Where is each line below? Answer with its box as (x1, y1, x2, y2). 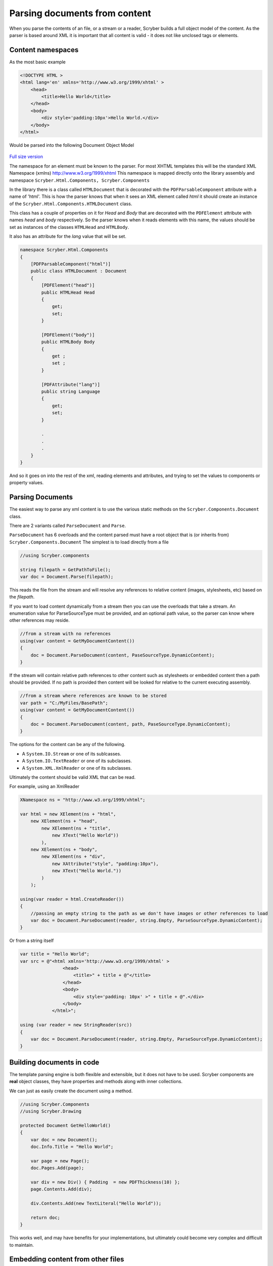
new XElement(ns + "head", (30, 818, 98, 824)
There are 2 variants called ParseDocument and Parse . (9, 523, 126, 529)
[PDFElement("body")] (41, 332, 95, 338)
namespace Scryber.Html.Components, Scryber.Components (9, 177, 150, 183)
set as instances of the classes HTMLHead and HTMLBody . (9, 224, 129, 230)
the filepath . (9, 594, 35, 600)
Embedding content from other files (9, 1255, 124, 1263)
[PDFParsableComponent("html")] (30, 261, 111, 267)
